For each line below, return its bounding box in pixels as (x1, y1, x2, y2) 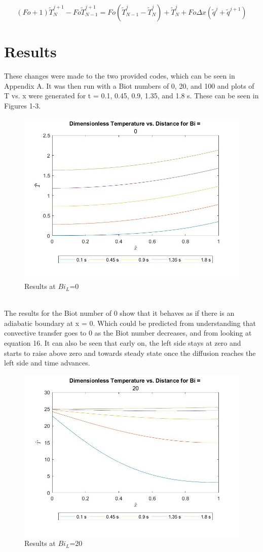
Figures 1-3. (4, 100, 41, 111)
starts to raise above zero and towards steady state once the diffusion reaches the (4, 347, 256, 358)
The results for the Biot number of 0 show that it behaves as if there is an (4, 308, 235, 318)
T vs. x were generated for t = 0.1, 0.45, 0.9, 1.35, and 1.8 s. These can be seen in (4, 90, 259, 101)
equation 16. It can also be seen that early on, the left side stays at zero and (4, 338, 241, 348)
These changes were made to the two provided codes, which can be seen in (4, 70, 235, 81)
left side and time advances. (4, 357, 90, 368)
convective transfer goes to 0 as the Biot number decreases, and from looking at (4, 327, 252, 338)
